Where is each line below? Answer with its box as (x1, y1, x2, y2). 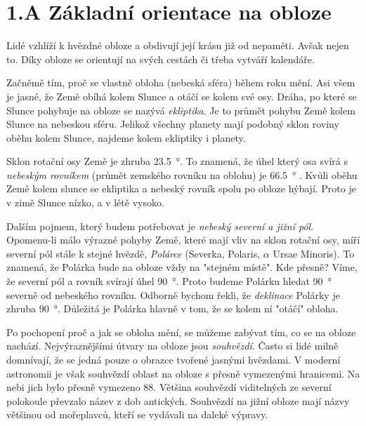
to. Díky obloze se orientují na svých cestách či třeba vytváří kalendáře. (6, 51, 315, 66)
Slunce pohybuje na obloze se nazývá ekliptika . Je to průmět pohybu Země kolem (6, 102, 355, 117)
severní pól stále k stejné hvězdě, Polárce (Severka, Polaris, (6, 246, 261, 260)
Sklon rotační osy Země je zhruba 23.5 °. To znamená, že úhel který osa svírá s (6, 154, 348, 168)
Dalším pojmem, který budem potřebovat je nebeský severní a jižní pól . (6, 218, 314, 233)
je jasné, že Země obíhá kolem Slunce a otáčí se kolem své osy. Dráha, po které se (6, 88, 357, 103)
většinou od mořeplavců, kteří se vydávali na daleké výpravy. (6, 407, 268, 422)
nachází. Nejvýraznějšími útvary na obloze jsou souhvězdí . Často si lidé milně (6, 338, 339, 353)
